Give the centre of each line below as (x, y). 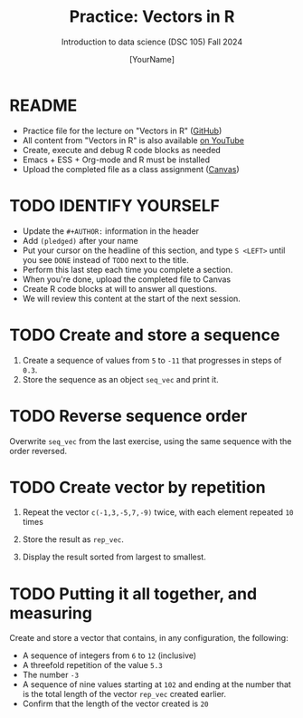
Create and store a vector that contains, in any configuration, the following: (149, 638)
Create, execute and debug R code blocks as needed (122, 150)
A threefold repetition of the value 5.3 (92, 665)
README (43, 105)
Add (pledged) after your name (80, 240)
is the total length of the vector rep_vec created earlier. (124, 694)
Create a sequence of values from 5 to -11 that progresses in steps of (152, 360)
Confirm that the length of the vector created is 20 (115, 703)
